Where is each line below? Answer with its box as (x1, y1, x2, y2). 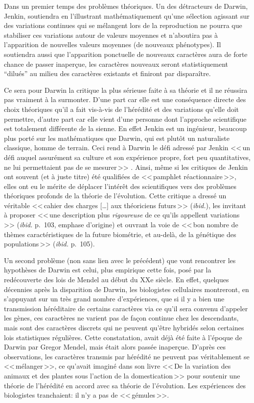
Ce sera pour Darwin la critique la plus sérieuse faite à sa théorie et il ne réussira (4, 84, 248, 95)
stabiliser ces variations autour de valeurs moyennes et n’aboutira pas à (4, 29, 218, 40)
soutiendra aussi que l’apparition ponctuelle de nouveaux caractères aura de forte (4, 49, 248, 59)
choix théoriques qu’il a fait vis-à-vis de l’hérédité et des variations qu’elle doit (4, 104, 239, 114)
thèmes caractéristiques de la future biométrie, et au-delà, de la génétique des (4, 229, 236, 239)
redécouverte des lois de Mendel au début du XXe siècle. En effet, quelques (4, 274, 229, 285)
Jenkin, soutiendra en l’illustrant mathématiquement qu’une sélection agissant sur (4, 10, 250, 21)
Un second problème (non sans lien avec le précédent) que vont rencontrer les (4, 255, 236, 265)
